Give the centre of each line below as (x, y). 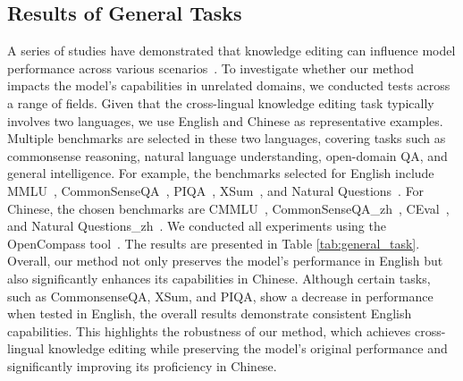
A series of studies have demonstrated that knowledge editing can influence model (231, 51)
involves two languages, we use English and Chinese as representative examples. (225, 120)
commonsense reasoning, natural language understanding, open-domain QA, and (227, 155)
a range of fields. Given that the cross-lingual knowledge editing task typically (221, 102)
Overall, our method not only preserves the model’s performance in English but (225, 261)
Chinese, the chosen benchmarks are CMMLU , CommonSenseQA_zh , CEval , (228, 208)
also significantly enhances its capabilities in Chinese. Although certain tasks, (219, 278)
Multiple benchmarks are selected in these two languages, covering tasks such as (227, 138)
